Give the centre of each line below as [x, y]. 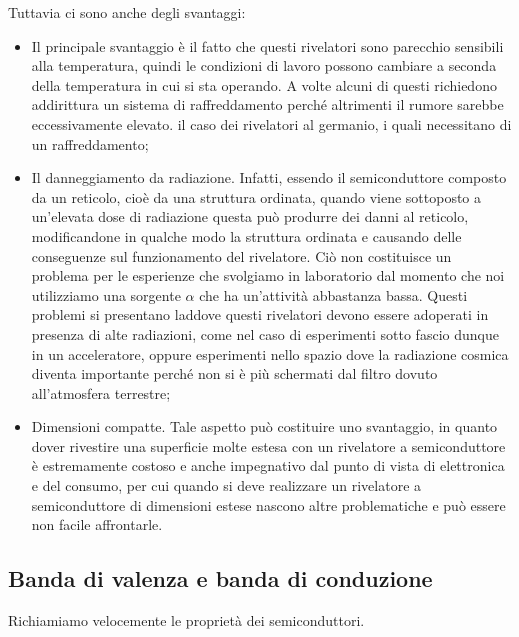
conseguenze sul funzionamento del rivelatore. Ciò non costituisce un [241, 255]
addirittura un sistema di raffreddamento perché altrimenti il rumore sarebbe [267, 104]
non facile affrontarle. [97, 524]
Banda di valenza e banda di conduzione [220, 578]
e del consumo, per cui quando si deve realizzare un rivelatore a [226, 485]
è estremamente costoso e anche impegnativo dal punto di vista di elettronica [268, 465]
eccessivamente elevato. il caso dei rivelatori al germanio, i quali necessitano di [271, 123]
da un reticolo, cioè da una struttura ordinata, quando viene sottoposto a [256, 196]
